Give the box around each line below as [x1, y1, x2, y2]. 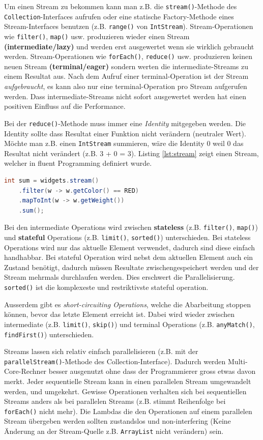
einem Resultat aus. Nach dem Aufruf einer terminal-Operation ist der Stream [4, 71, 249, 81]
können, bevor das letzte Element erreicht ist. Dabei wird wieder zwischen [4, 309, 235, 319]
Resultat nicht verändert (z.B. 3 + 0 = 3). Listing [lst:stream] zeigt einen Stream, [4, 148, 259, 158]
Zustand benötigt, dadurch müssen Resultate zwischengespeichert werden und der [4, 261, 259, 272]
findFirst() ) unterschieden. [4, 329, 94, 339]
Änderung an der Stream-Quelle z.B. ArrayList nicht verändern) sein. [4, 426, 224, 436]
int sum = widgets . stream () [4, 177, 99, 184]
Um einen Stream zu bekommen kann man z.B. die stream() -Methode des [4, 1, 237, 11]
